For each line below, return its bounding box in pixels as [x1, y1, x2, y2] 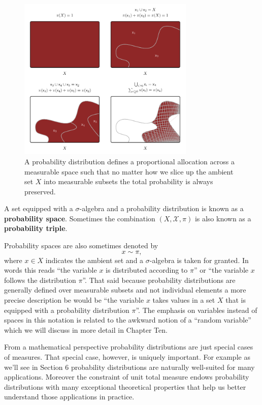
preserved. [24, 186, 56, 196]
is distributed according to [106, 265, 188, 275]
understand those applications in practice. [4, 391, 135, 402]
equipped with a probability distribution [4, 304, 129, 315]
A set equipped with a [4, 203, 73, 214]
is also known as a [194, 213, 251, 223]
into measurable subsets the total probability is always [44, 176, 213, 187]
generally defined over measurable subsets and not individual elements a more [4, 284, 246, 295]
